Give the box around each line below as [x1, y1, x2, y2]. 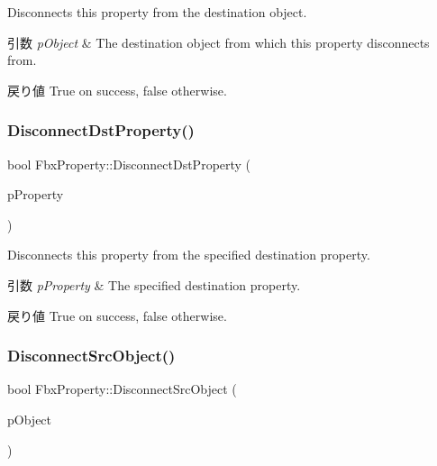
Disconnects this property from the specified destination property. [7, 245, 370, 264]
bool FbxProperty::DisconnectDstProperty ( [7, 154, 251, 173]
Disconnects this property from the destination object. [7, 3, 307, 21]
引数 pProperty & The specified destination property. [7, 275, 301, 294]
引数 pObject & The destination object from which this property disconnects [7, 32, 430, 51]
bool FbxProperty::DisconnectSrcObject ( [7, 379, 237, 398]
